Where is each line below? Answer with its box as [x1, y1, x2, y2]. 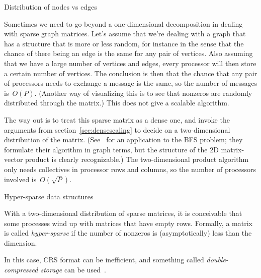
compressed [4, 264, 38, 275]
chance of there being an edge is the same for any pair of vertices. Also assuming [4, 48, 253, 59]
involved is [4, 174, 37, 184]
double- [206, 254, 228, 265]
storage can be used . [40, 264, 106, 275]
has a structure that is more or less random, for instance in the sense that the [4, 38, 244, 48]
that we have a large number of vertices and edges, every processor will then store [4, 58, 256, 68]
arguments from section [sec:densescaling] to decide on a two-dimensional [4, 124, 230, 135]
